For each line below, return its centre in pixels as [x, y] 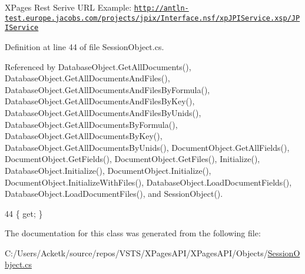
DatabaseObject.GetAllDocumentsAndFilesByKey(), [100, 101]
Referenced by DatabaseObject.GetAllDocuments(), [98, 66]
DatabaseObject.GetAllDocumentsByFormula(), [91, 124]
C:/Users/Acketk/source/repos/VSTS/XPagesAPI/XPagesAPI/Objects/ [136, 252]
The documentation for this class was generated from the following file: [133, 233]
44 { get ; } [24, 213]
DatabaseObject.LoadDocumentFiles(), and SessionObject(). [114, 194]
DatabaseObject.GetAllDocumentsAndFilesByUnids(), [103, 112]
